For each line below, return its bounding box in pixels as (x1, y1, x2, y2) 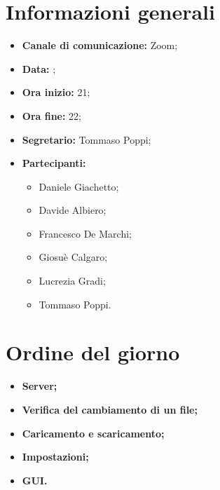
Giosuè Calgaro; (39, 250, 108, 264)
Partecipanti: (22, 156, 86, 170)
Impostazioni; (22, 449, 89, 464)
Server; (22, 379, 57, 393)
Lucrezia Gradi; (39, 273, 106, 288)
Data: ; (22, 61, 56, 76)
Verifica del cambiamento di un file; (22, 402, 198, 416)
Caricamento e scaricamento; (22, 426, 165, 440)
